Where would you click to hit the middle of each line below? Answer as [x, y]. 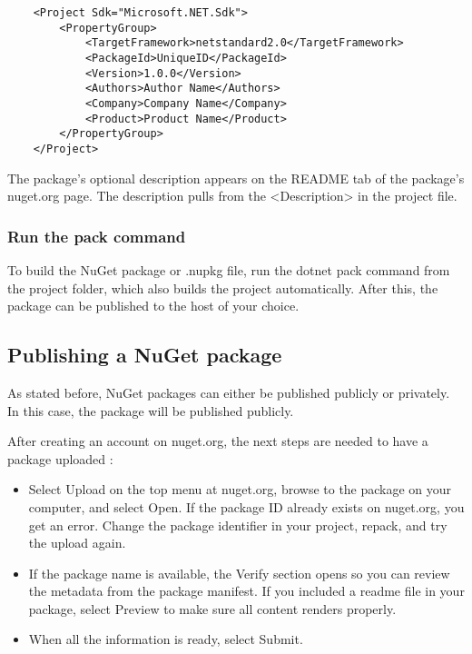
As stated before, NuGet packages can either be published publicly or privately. [229, 392]
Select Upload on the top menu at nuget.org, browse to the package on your [240, 489]
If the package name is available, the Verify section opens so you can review [239, 573]
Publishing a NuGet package [145, 355]
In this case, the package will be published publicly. [151, 410]
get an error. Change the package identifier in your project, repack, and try [238, 525]
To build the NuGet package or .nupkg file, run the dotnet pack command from [229, 269]
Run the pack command [97, 236]
